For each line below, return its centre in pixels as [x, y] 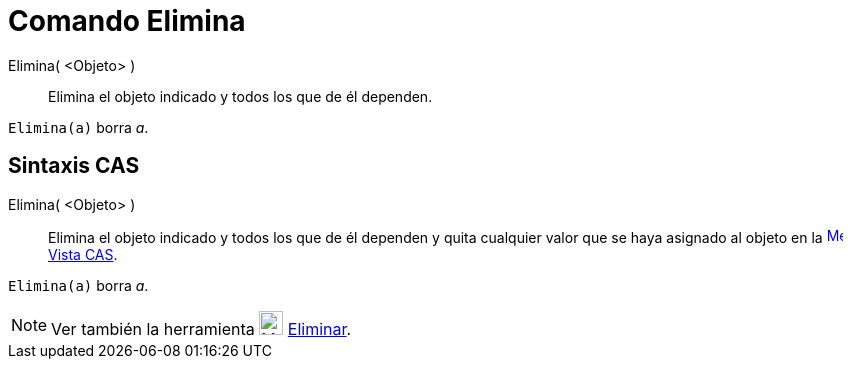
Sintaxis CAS [74, 166]
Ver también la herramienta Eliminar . [201, 328]
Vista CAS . [83, 254]
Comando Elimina [127, 21]
